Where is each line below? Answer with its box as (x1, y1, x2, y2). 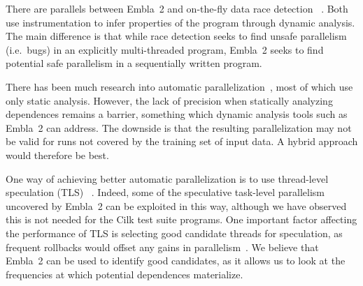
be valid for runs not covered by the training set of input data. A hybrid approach (6, 134, 358, 149)
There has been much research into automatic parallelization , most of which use (6, 79, 353, 93)
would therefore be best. (6, 147, 109, 162)
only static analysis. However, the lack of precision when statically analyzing (6, 93, 333, 107)
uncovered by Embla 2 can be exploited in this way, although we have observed (6, 198, 347, 213)
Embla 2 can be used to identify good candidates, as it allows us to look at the (6, 253, 346, 268)
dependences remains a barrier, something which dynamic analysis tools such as (6, 107, 348, 121)
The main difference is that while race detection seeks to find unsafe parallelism (6, 29, 347, 43)
